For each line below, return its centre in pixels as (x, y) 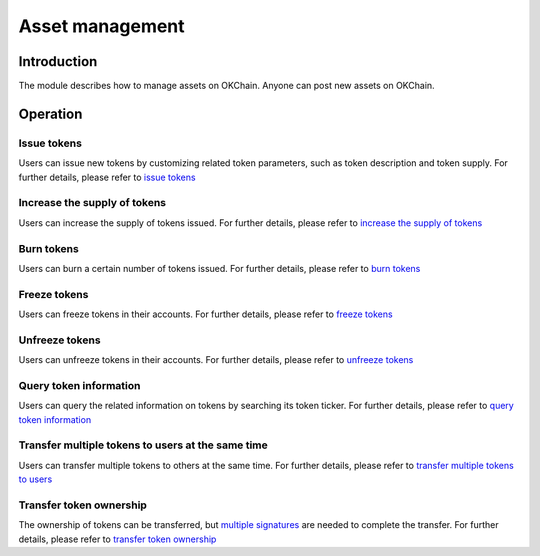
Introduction (58, 61)
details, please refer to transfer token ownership (117, 539)
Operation (50, 113)
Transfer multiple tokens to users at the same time (143, 445)
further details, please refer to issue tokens (107, 177)
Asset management (101, 26)
